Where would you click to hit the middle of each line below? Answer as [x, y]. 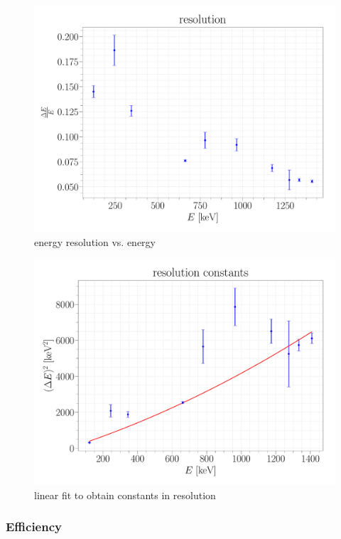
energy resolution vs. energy [95, 241]
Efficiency [34, 527]
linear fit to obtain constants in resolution [125, 495]
